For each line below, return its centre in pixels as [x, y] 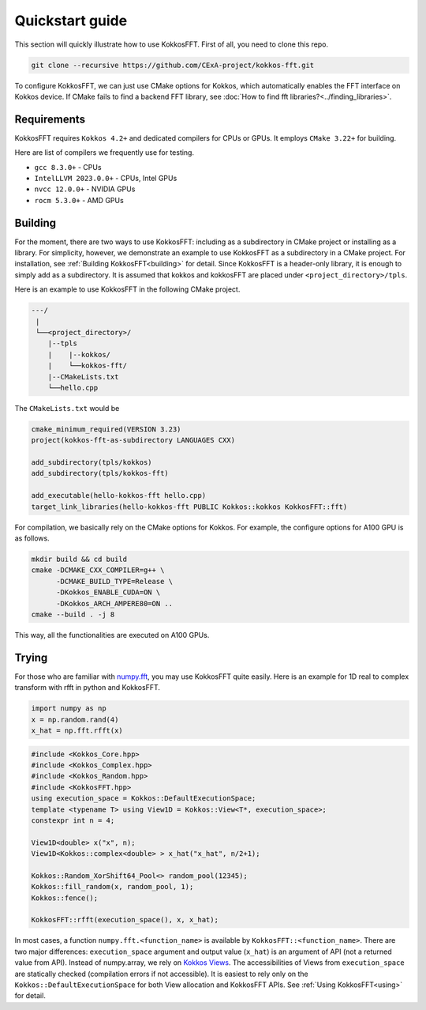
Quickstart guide [71, 21]
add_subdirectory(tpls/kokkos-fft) [100, 473]
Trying [31, 657]
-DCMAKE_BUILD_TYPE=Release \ [115, 581]
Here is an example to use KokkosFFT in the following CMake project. [127, 289]
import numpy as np [69, 709]
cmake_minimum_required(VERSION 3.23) [106, 429]
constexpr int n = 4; [73, 820]
